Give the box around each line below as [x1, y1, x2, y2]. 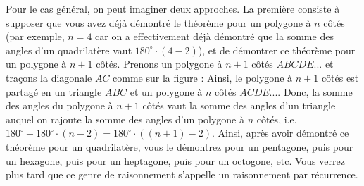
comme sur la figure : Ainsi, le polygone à [113, 70, 293, 85]
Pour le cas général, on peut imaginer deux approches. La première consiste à [6, 1, 340, 15]
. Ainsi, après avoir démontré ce [211, 125, 349, 140]
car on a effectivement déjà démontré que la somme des [95, 29, 334, 44]
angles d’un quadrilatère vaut [6, 42, 132, 57]
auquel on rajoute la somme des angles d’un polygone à [6, 111, 244, 126]
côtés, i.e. [256, 111, 297, 126]
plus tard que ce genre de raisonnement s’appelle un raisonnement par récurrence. [6, 167, 358, 182]
